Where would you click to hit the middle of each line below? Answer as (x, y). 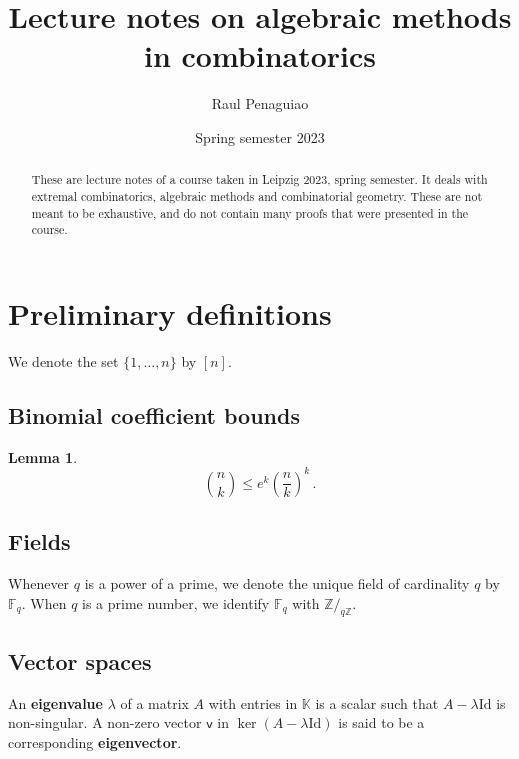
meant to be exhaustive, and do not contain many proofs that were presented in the (250, 212)
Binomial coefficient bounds (154, 414)
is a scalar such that (377, 702)
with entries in (253, 702)
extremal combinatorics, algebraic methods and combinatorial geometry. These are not (257, 195)
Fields (39, 541)
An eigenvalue (55, 702)
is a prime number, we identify (176, 602)
